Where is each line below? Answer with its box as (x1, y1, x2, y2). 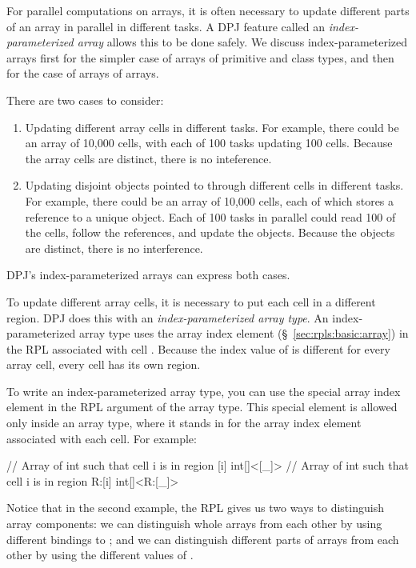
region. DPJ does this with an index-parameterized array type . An (6, 309, 329, 326)
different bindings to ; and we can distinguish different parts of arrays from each (6, 530, 399, 547)
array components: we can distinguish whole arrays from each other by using (6, 515, 382, 532)
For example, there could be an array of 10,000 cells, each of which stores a (25, 192, 394, 209)
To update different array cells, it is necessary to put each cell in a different (6, 293, 376, 310)
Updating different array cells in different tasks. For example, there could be (25, 118, 399, 135)
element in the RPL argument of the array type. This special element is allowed (6, 398, 398, 415)
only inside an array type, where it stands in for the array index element (6, 414, 362, 431)
